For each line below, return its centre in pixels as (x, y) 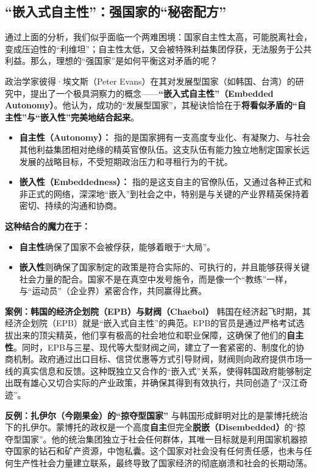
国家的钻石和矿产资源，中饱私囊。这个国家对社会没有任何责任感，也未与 (158, 451)
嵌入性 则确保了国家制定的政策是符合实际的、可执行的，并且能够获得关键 (164, 267)
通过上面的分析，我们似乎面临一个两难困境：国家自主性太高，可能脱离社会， (158, 37)
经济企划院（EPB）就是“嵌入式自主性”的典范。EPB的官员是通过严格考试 (151, 323)
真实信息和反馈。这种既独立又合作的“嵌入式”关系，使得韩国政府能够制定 (167, 370)
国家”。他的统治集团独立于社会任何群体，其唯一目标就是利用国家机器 (160, 439)
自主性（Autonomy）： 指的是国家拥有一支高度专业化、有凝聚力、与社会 (165, 137)
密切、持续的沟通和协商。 (70, 205)
